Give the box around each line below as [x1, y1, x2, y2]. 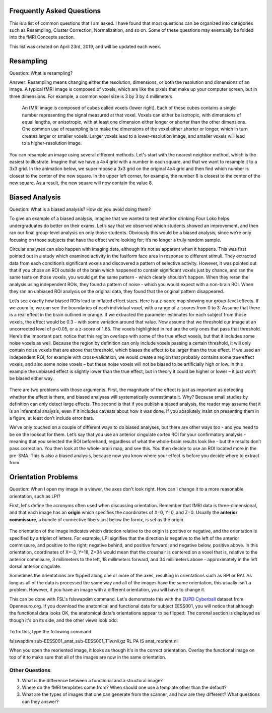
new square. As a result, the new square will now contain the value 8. [9, 180, 153, 186]
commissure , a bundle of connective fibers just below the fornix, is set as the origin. [9, 516, 185, 522]
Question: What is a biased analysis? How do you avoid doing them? [9, 206, 151, 212]
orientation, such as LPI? [9, 493, 60, 499]
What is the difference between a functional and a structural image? [22, 677, 163, 683]
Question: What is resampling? [9, 70, 73, 76]
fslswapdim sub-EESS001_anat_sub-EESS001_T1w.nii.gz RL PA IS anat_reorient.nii [9, 638, 179, 644]
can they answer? [22, 698, 59, 704]
